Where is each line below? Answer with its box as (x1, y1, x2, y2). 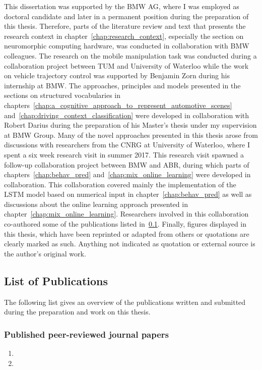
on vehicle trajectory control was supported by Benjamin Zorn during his (4, 70, 230, 81)
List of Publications (4, 273, 108, 288)
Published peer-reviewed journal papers (4, 328, 169, 340)
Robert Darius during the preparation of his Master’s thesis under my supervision (4, 120, 257, 130)
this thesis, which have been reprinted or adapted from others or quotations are (4, 228, 249, 239)
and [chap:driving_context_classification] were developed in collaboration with (4, 110, 249, 120)
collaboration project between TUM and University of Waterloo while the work (4, 60, 249, 71)
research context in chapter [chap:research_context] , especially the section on (4, 30, 244, 41)
